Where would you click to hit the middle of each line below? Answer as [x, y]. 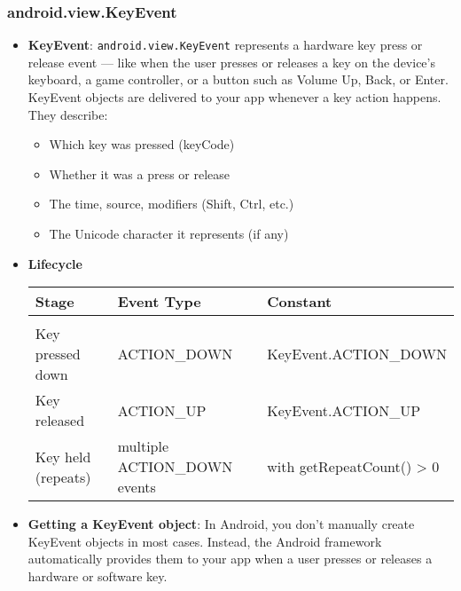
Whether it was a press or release [140, 173]
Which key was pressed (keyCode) [142, 144]
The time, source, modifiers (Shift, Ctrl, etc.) [172, 204]
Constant [300, 302]
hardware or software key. [98, 576]
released [60, 421]
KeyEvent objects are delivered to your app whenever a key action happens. [234, 97]
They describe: [68, 114]
